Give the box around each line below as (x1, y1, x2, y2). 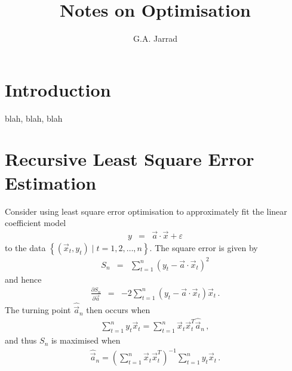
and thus (5, 334, 37, 347)
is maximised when (51, 334, 121, 347)
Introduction (5, 77, 111, 101)
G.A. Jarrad (133, 32, 177, 45)
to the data (5, 242, 46, 253)
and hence (5, 273, 42, 285)
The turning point (5, 304, 71, 316)
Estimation (5, 170, 97, 194)
